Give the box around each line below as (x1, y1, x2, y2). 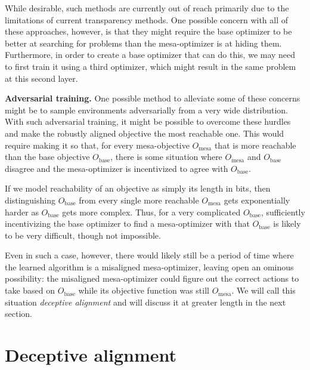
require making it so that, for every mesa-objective (5, 138, 190, 151)
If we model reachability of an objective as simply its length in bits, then (5, 182, 271, 195)
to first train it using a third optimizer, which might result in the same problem (5, 60, 296, 72)
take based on (5, 284, 55, 297)
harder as (5, 205, 39, 218)
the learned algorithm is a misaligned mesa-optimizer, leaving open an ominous (5, 260, 294, 273)
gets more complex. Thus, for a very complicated (62, 205, 241, 218)
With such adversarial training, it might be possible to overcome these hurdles (5, 115, 291, 128)
